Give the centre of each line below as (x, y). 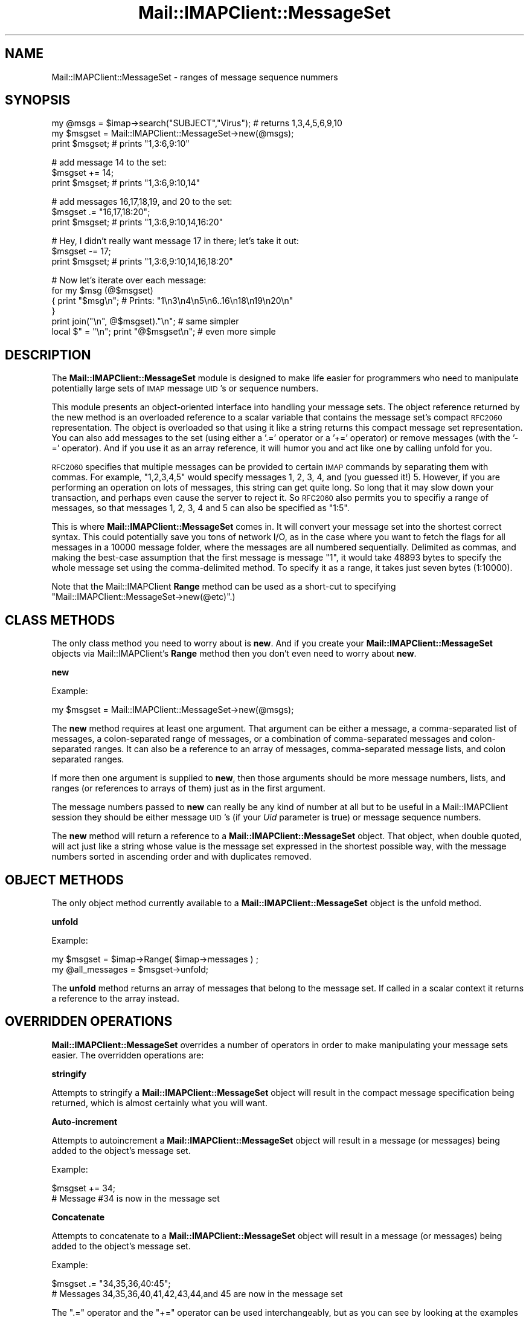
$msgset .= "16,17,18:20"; (101, 212)
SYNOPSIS (38, 100)
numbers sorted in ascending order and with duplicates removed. (181, 857)
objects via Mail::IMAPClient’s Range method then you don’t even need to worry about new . (234, 654)
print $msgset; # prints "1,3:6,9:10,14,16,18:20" (142, 262)
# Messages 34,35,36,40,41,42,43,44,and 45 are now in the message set (197, 1293)
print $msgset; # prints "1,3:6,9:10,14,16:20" (137, 222)
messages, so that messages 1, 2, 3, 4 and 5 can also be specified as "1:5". (200, 508)
